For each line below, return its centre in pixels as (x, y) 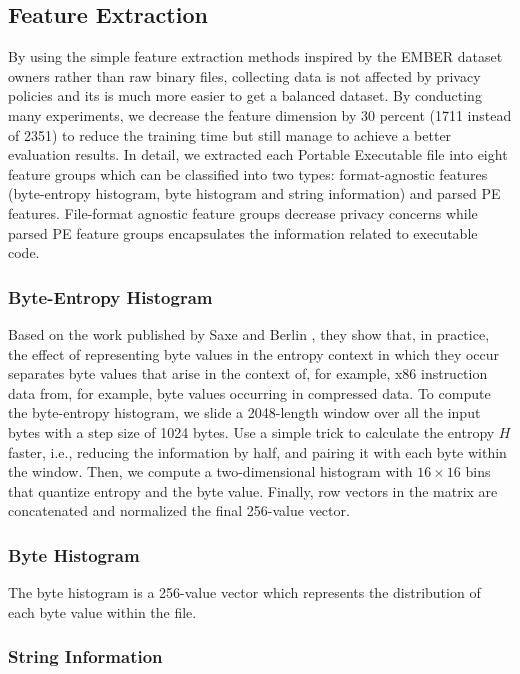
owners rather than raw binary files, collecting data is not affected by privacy (244, 75)
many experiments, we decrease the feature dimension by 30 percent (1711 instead (260, 114)
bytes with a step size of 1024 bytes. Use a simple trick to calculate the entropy (251, 431)
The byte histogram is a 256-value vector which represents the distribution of (244, 592)
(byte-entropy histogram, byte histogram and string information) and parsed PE (254, 193)
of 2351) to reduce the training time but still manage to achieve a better (230, 134)
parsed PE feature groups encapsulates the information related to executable (243, 232)
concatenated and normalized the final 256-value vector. (179, 510)
